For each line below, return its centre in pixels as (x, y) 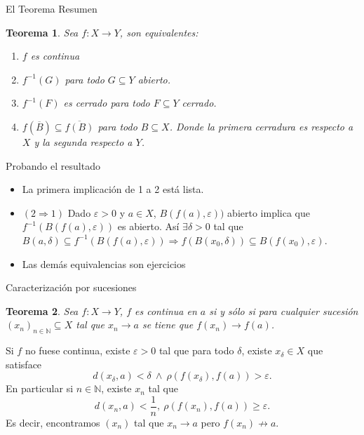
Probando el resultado (53, 165)
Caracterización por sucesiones (71, 287)
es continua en (166, 310)
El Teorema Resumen (52, 8)
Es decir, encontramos (53, 422)
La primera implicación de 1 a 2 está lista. (113, 189)
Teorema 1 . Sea (42, 32)
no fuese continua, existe (77, 350)
